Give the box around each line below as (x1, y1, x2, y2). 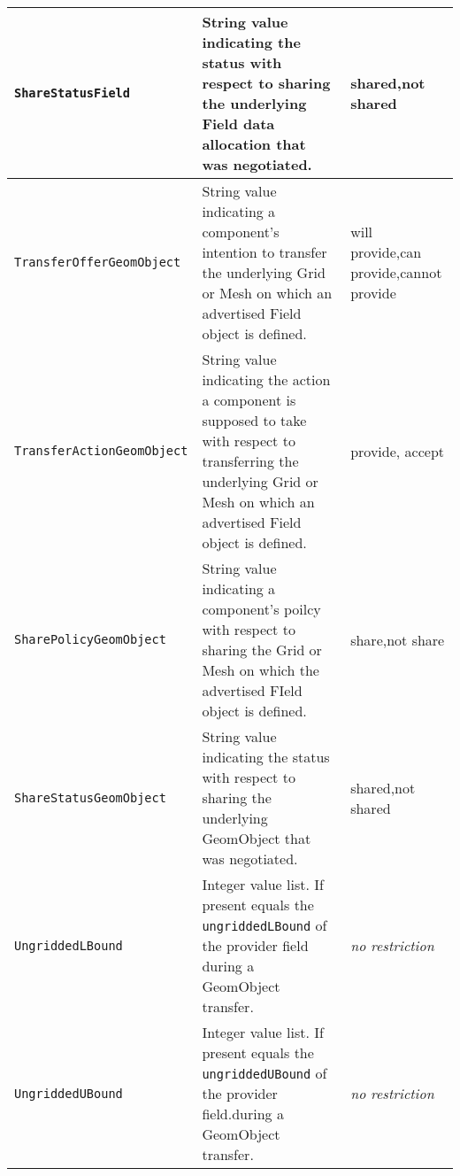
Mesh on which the (202, 660, 319, 680)
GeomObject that (202, 828, 311, 848)
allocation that (202, 134, 306, 154)
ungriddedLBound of (202, 915, 327, 935)
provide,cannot (350, 262, 442, 282)
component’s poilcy (202, 599, 321, 619)
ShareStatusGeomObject (14, 790, 166, 805)
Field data (202, 113, 275, 134)
